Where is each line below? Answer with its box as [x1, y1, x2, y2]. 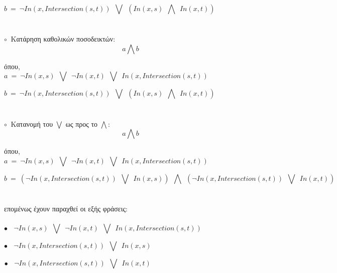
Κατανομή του [11, 118, 53, 129]
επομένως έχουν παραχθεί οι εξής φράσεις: [4, 203, 128, 213]
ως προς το [65, 118, 98, 129]
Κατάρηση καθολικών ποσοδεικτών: [11, 34, 116, 44]
